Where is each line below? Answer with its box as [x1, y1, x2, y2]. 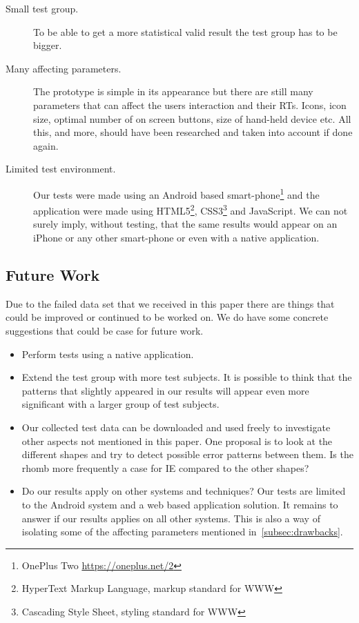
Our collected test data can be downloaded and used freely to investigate [21, 419, 331, 434]
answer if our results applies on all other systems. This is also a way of [21, 511, 320, 525]
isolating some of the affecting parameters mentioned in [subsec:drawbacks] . [21, 524, 343, 539]
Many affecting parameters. [6, 61, 122, 75]
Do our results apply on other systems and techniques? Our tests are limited [21, 484, 346, 498]
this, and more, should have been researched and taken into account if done [33, 125, 353, 139]
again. [33, 138, 59, 152]
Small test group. [6, 1, 79, 15]
